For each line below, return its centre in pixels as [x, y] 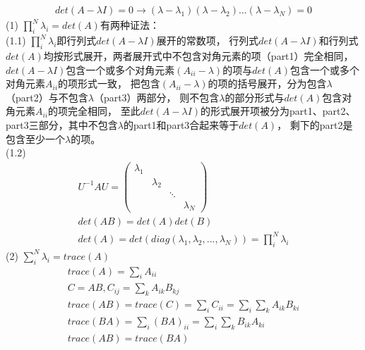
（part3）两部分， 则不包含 [156, 97]
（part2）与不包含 [47, 97]
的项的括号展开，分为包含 [267, 83]
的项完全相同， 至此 [94, 111]
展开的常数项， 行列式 [208, 40]
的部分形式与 [255, 97]
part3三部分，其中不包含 [62, 124]
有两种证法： [130, 25]
